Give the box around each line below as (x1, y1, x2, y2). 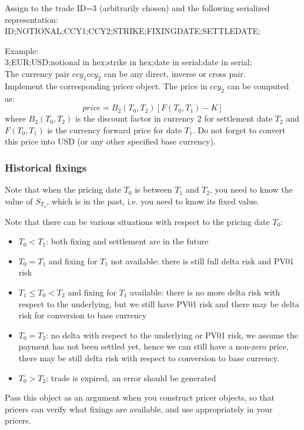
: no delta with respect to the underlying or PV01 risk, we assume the (46, 328, 299, 341)
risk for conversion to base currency (18, 309, 147, 321)
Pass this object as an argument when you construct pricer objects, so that (5, 391, 275, 404)
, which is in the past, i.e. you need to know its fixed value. (46, 194, 259, 207)
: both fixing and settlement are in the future (46, 235, 209, 247)
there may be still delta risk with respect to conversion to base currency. (18, 351, 279, 364)
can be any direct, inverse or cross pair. (103, 67, 246, 79)
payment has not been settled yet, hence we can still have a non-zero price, (18, 340, 289, 352)
